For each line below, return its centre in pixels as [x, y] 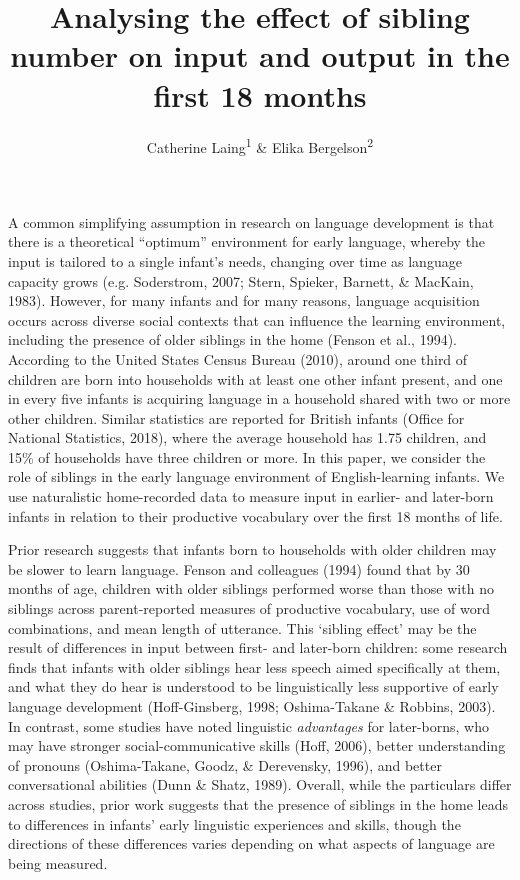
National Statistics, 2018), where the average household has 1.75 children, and [247, 437]
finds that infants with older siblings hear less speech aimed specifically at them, [254, 666]
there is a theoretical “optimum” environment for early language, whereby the [247, 241]
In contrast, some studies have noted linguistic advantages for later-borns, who [248, 725]
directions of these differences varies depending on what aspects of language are [251, 843]
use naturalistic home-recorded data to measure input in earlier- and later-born [251, 496]
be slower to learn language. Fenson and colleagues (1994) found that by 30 [239, 568]
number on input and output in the [260, 55]
